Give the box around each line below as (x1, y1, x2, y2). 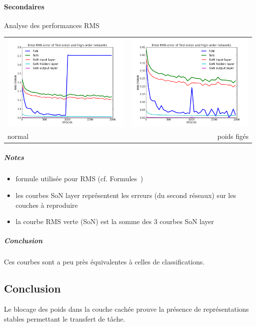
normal (7, 131, 29, 141)
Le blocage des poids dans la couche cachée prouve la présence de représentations (4, 304, 249, 314)
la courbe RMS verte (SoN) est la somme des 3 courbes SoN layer (15, 216, 214, 227)
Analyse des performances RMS (4, 20, 99, 30)
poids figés (217, 131, 249, 141)
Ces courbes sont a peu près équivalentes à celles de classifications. (4, 257, 205, 267)
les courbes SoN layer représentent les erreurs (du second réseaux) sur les (15, 190, 236, 200)
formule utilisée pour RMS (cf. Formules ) (15, 173, 143, 184)
